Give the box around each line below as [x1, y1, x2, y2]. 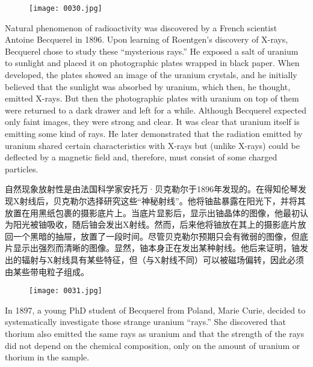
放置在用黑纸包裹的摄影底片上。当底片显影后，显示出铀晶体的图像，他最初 [5, 206, 300, 219]
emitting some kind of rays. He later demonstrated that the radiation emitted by [5, 127, 303, 139]
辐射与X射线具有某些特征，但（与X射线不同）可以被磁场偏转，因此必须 [21, 253, 304, 265]
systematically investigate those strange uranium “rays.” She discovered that [5, 315, 286, 328]
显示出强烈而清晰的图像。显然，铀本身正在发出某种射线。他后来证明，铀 [13, 241, 300, 254]
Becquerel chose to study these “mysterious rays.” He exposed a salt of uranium [5, 44, 299, 57]
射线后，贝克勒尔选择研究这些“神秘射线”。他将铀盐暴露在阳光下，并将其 [19, 194, 306, 207]
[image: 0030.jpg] [29, 4, 102, 13]
